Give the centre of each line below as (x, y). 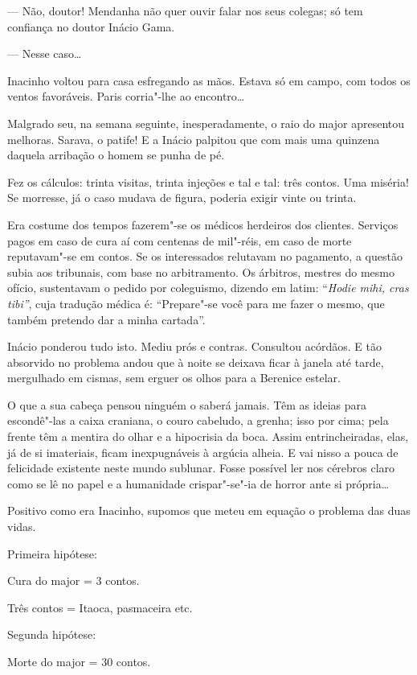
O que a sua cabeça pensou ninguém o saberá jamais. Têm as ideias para (187, 404)
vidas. (22, 527)
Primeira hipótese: (52, 553)
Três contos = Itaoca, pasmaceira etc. (100, 607)
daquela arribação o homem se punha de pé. (116, 155)
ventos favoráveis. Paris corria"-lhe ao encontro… (126, 96)
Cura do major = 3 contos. (74, 580)
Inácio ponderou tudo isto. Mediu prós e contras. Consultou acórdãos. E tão (194, 346)
